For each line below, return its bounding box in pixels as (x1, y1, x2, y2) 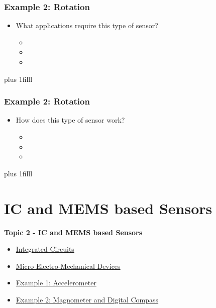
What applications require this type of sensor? (16, 20, 158, 31)
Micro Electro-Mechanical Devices (16, 260, 121, 271)
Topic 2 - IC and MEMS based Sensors (4, 227, 143, 237)
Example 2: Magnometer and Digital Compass (16, 294, 159, 304)
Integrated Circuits (16, 244, 74, 254)
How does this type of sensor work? (16, 115, 125, 125)
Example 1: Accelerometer (16, 277, 96, 288)
